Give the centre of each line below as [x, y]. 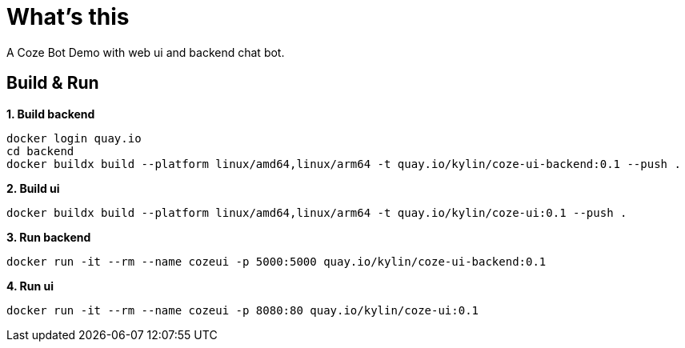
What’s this [68, 17]
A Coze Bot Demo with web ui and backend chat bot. [146, 52]
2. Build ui [33, 188]
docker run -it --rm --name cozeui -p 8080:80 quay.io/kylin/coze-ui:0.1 [243, 310]
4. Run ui [30, 286]
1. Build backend [51, 114]
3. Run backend [49, 237]
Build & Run [53, 83]
